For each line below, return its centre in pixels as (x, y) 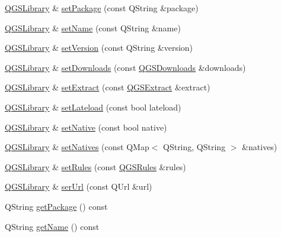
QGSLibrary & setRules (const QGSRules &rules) (95, 166)
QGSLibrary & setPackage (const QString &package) (102, 8)
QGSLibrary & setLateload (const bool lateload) (93, 107)
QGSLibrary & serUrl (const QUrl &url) (79, 186)
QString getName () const (52, 226)
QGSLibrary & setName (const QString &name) (93, 27)
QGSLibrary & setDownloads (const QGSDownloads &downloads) (125, 67)
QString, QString (194, 147)
